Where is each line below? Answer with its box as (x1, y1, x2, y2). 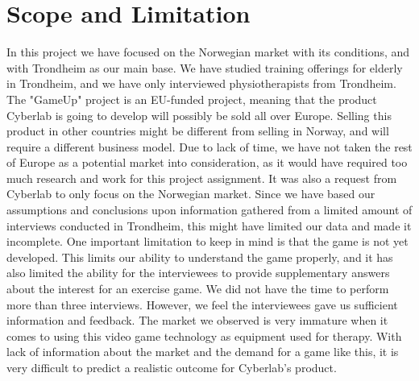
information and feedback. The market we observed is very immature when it (6, 312, 388, 329)
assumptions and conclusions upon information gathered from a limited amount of (6, 201, 413, 218)
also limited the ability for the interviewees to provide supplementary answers (6, 264, 390, 281)
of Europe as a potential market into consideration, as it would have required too (6, 154, 408, 171)
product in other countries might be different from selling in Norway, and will (6, 122, 389, 139)
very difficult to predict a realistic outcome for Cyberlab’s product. (6, 359, 337, 375)
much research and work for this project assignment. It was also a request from (6, 169, 397, 186)
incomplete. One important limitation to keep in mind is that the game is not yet (6, 233, 409, 250)
